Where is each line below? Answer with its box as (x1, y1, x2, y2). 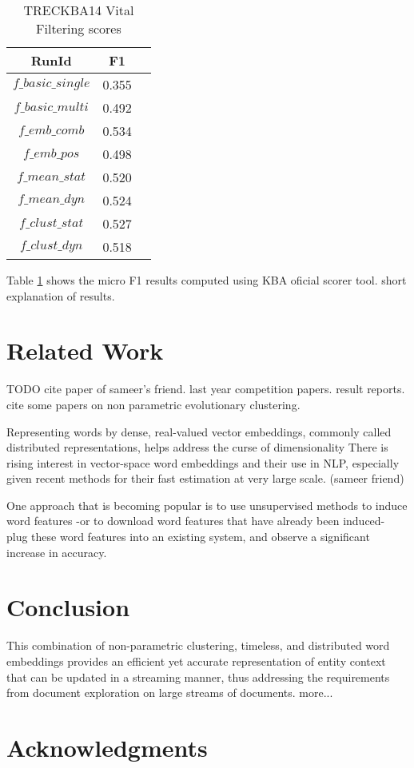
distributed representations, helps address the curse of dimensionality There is (6, 439, 388, 456)
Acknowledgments (6, 730, 208, 763)
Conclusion (6, 591, 130, 623)
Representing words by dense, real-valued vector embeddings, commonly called (6, 423, 392, 440)
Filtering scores (36, 19, 121, 38)
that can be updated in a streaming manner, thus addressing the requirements (6, 668, 390, 685)
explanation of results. (6, 287, 115, 304)
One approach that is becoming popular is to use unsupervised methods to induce (6, 496, 408, 513)
